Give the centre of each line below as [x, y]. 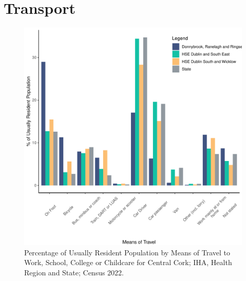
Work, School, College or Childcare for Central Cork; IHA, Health [128, 262]
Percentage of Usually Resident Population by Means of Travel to [127, 252]
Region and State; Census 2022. [74, 272]
